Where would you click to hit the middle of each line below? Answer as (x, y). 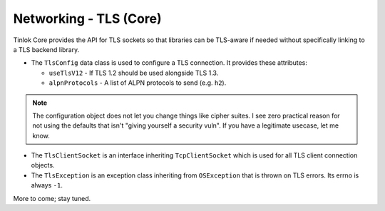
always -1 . (47, 185)
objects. (43, 165)
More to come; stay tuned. (52, 198)
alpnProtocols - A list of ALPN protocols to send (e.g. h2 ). (138, 83)
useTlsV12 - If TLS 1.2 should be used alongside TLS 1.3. (134, 73)
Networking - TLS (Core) (87, 19)
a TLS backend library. (46, 49)
